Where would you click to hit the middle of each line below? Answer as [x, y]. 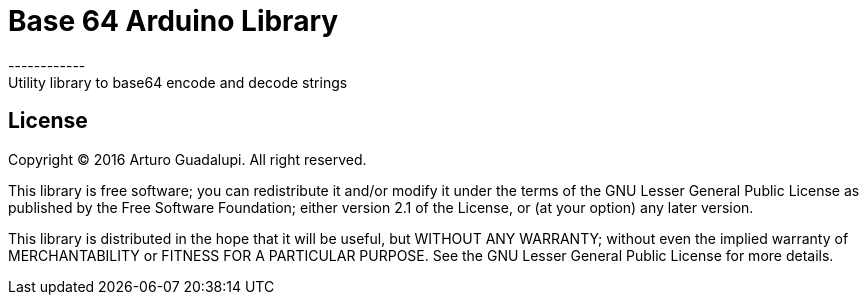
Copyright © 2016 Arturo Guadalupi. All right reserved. [187, 159]
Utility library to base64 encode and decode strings [178, 82]
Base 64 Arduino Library [173, 21]
